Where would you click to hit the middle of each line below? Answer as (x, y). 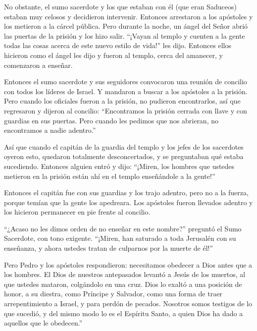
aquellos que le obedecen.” (43, 323)
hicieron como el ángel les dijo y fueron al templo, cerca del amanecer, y (113, 55)
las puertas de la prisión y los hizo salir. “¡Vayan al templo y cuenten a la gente (125, 35)
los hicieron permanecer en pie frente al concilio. (77, 212)
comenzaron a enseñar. (38, 65)
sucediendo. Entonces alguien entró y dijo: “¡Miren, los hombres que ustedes (119, 166)
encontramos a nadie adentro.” (50, 130)
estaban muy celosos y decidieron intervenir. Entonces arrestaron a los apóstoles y (128, 16)
